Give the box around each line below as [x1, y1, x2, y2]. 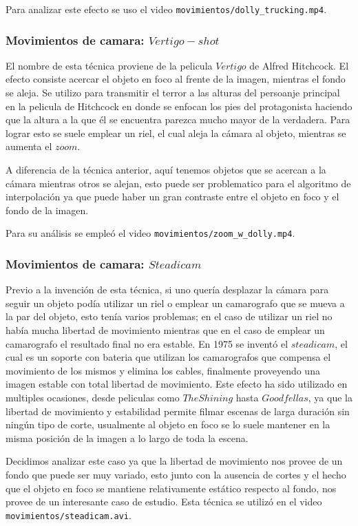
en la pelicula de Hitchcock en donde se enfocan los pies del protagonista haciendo [6, 98, 352, 113]
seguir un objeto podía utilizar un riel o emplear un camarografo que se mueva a [6, 295, 345, 310]
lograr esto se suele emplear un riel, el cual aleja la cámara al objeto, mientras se [6, 125, 346, 140]
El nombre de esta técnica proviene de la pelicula [6, 58, 213, 72]
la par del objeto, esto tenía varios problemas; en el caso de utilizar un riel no [6, 309, 333, 324]
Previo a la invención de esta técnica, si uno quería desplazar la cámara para [6, 282, 329, 297]
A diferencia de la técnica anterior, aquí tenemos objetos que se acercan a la [6, 162, 326, 177]
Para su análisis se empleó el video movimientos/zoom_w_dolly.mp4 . [6, 226, 295, 240]
